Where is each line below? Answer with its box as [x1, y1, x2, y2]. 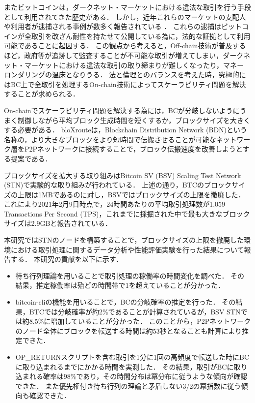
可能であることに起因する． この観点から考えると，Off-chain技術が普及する [4, 40, 246, 51]
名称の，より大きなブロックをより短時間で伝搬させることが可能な [4, 134, 216, 144]
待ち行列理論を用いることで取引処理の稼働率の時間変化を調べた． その [15, 270, 245, 280]
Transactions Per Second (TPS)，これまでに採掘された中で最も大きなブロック [4, 208, 250, 218]
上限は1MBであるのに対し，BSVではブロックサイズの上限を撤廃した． [17, 189, 245, 199]
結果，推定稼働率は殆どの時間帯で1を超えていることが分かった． [15, 280, 225, 290]
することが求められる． [4, 89, 79, 99]
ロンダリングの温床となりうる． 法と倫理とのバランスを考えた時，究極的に [4, 69, 246, 80]
